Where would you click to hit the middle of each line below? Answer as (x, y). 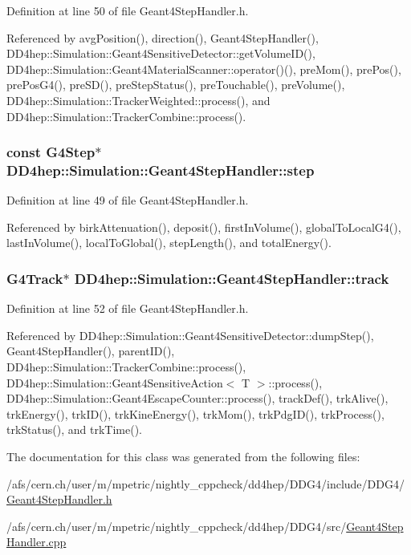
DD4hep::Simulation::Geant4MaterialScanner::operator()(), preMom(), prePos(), (204, 69)
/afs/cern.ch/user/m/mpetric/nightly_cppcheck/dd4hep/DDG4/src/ (177, 526)
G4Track (35, 278)
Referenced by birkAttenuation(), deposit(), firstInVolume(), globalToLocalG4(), (204, 227)
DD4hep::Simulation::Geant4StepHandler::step (161, 170)
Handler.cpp (37, 542)
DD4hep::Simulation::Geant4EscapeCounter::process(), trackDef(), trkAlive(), (197, 398)
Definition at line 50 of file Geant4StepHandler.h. (128, 10)
